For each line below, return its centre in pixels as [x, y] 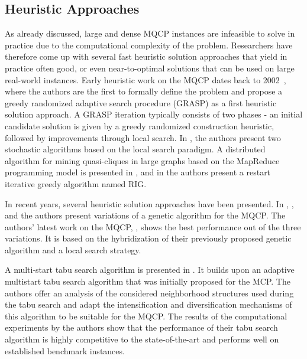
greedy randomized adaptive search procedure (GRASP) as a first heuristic [141, 102]
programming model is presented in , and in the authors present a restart [138, 172]
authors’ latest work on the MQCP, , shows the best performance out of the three [153, 226]
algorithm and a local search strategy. [73, 249]
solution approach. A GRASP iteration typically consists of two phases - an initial [154, 114]
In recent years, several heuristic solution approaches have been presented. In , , [149, 203]
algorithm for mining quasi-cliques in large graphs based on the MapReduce [142, 160]
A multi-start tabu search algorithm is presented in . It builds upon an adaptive [150, 270]
